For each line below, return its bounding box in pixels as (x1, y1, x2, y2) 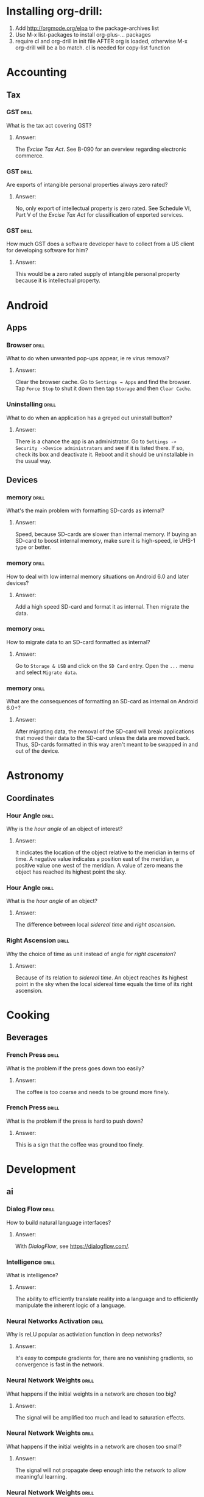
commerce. (15, 151, 44, 159)
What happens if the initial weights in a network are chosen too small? (6, 1443, 181, 1450)
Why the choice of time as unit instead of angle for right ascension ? (6, 950, 177, 957)
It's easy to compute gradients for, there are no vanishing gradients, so (15, 1354, 194, 1362)
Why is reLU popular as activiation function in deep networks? (6, 1331, 163, 1338)
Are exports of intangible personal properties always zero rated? (6, 181, 168, 189)
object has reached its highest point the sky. (15, 868, 127, 875)
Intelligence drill (6, 1258, 55, 1266)
